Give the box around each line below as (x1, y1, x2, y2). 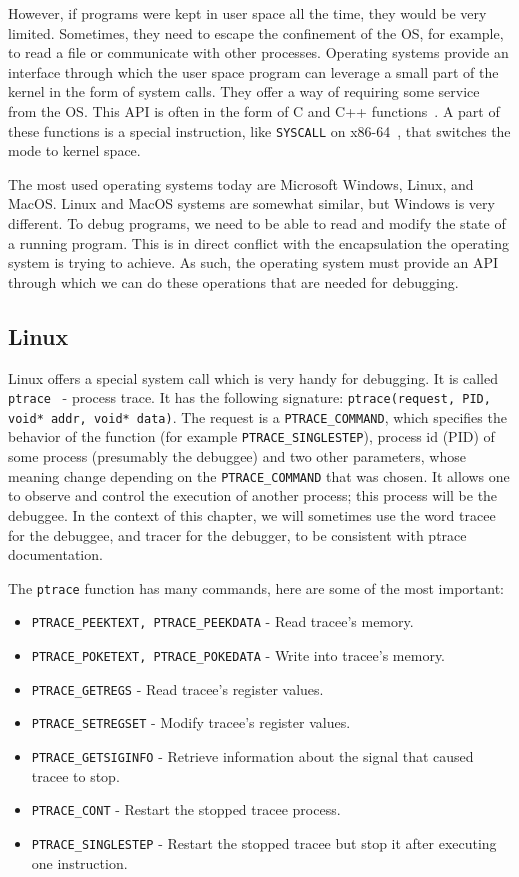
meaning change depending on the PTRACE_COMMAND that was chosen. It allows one (8, 465, 510, 486)
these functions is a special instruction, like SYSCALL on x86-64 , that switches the (8, 120, 511, 141)
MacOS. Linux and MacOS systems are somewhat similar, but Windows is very (8, 193, 495, 214)
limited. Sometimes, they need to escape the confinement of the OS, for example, (8, 22, 504, 43)
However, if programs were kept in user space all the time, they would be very (8, 3, 487, 23)
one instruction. (31, 852, 128, 873)
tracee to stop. (31, 765, 120, 786)
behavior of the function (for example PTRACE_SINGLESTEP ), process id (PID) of (8, 426, 495, 447)
